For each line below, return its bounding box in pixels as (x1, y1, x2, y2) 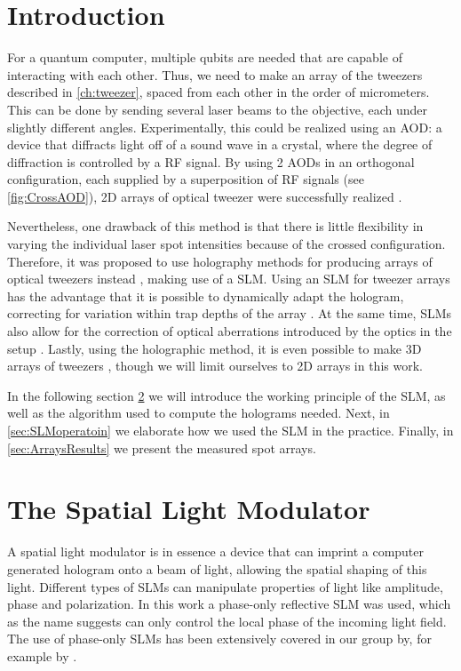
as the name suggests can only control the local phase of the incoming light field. (7, 611, 447, 630)
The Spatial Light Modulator (7, 491, 370, 527)
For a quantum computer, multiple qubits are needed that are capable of (7, 48, 402, 67)
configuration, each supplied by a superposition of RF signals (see (7, 170, 364, 188)
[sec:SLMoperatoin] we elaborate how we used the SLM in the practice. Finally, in (7, 421, 454, 439)
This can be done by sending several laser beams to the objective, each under (7, 100, 427, 118)
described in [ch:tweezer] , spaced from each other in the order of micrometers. (7, 83, 430, 101)
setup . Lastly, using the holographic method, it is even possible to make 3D (7, 339, 422, 357)
